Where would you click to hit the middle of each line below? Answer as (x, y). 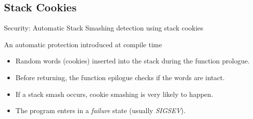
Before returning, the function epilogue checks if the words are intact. (120, 77)
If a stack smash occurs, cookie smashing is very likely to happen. (114, 94)
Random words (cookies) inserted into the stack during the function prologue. (133, 61)
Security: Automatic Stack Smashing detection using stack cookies (104, 28)
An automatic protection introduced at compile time (83, 44)
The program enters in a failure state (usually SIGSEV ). (100, 110)
